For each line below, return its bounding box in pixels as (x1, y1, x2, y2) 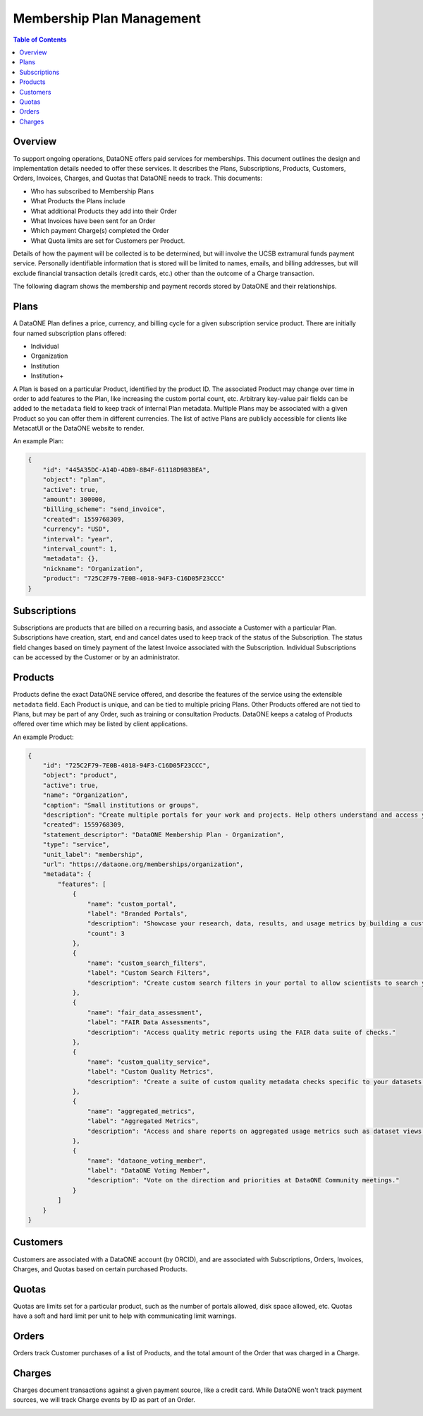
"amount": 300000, (42, 496, 106, 504)
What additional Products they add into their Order (30, 207, 177, 215)
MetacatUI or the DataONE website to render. (13, 424, 145, 433)
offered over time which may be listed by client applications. (13, 720, 188, 728)
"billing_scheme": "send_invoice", (42, 505, 166, 513)
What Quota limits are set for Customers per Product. (30, 236, 185, 245)
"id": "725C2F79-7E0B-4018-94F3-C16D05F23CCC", (42, 762, 211, 769)
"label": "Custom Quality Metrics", (87, 1068, 214, 1076)
